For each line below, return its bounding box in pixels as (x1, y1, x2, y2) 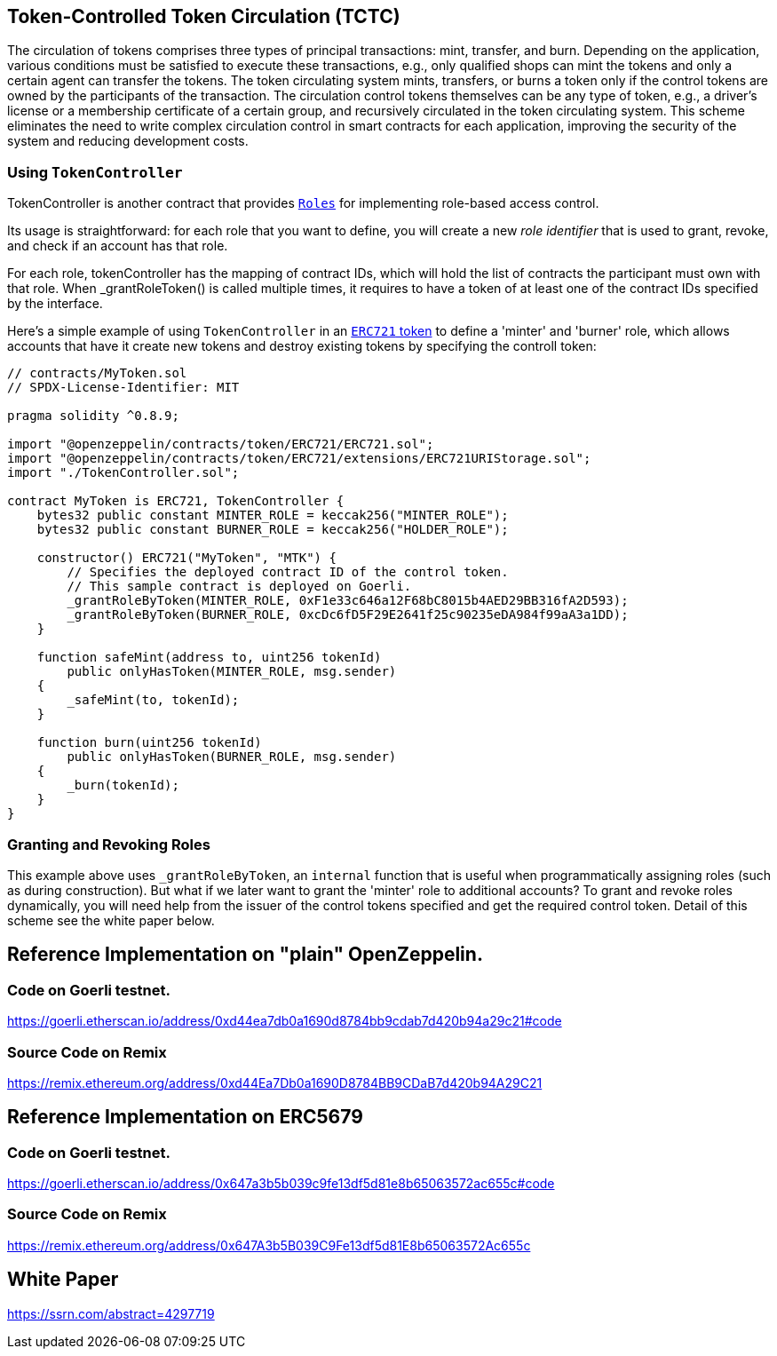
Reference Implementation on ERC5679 (7, 1106, 363, 1129)
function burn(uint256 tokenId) (36, 735, 262, 750)
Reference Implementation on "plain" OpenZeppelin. (7, 943, 483, 966)
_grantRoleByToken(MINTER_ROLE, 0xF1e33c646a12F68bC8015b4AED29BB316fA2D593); (67, 593, 629, 608)
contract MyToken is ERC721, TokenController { (7, 494, 345, 509)
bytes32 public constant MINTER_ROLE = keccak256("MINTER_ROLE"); (36, 508, 509, 523)
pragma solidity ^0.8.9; (7, 408, 179, 424)
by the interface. (7, 296, 103, 312)
